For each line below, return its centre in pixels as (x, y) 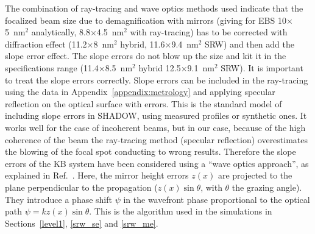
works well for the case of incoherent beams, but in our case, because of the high (155, 127)
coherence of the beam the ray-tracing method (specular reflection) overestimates (157, 139)
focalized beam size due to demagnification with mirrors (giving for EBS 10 (146, 20)
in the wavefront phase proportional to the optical (217, 199)
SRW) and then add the (250, 44)
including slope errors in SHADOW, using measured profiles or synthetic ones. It (156, 115)
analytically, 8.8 (61, 32)
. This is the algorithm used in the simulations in (181, 211)
